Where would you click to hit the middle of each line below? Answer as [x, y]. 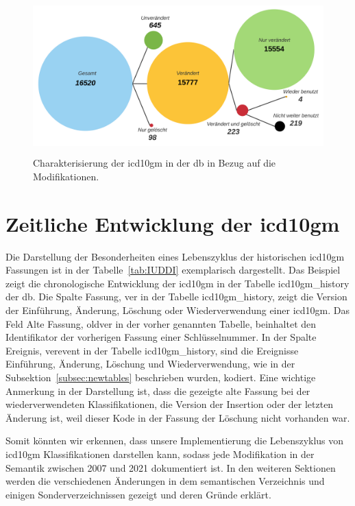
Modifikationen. [66, 176]
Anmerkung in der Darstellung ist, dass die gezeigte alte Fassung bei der [158, 390]
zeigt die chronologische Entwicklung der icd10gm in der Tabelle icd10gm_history [177, 283]
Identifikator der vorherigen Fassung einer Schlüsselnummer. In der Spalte [161, 337]
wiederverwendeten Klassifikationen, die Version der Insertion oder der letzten [170, 404]
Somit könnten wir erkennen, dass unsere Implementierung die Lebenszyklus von [175, 441]
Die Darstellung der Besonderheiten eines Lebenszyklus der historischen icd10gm [175, 256]
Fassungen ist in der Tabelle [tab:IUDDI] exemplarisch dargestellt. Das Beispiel [173, 270]
